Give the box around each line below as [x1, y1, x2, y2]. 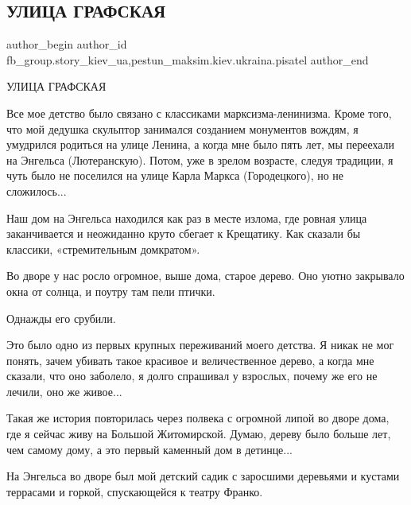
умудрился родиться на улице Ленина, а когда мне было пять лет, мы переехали [6, 136, 395, 153]
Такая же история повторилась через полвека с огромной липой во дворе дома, [6, 410, 390, 426]
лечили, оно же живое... [6, 383, 122, 399]
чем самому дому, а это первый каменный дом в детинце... [6, 441, 293, 457]
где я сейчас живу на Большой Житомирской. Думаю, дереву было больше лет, [6, 425, 391, 442]
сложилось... [6, 182, 67, 199]
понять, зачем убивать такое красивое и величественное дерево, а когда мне [6, 352, 374, 368]
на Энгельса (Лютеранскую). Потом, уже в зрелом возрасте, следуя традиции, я [6, 151, 394, 168]
